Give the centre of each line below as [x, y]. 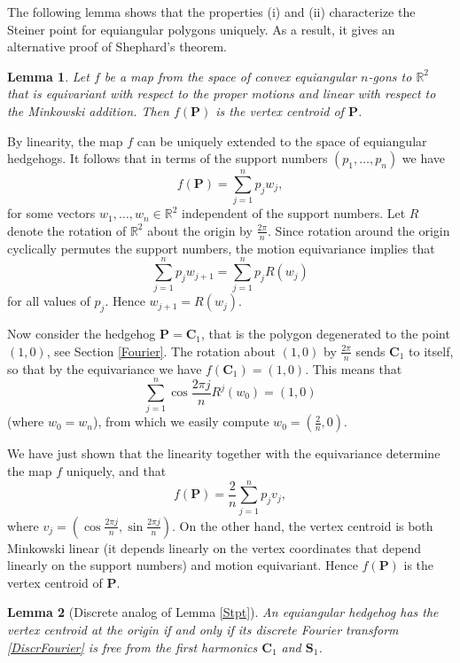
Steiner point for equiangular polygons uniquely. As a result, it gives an [201, 29]
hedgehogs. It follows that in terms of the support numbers [168, 158]
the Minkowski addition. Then [88, 110]
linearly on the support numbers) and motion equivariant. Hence [183, 565]
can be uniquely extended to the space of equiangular [282, 140]
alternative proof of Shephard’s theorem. [117, 47]
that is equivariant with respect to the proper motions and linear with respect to [222, 94]
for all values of [49, 301]
